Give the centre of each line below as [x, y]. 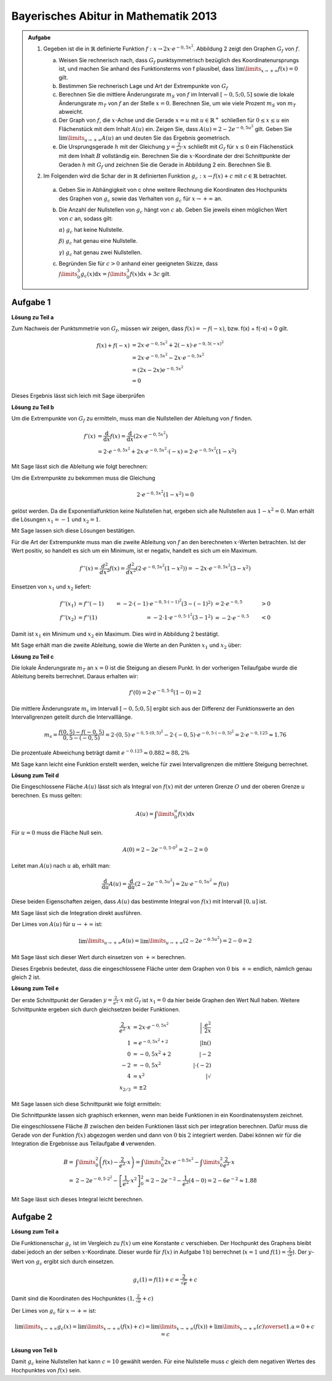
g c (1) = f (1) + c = [156, 1280]
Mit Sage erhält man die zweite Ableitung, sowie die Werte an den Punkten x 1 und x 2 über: [127, 646]
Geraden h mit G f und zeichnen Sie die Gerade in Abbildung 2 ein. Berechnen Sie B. [165, 165]
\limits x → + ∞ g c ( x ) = [50, 1327]
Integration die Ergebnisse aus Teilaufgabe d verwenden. [84, 1144]
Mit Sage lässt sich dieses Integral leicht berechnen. [77, 1200]
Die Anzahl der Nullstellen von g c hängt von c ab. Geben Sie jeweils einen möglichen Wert [173, 210]
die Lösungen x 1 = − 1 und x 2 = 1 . [56, 520]
